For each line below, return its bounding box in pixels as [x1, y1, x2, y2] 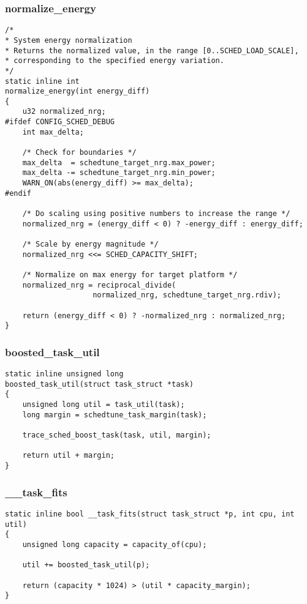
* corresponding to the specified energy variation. [5, 56, 224, 65]
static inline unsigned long [5, 370, 124, 379]
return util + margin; [22, 451, 115, 460]
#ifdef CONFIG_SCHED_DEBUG [5, 117, 115, 127]
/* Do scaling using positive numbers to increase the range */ [22, 209, 290, 218]
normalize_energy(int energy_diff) [5, 87, 150, 96]
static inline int [5, 76, 80, 86]
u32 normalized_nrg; [22, 107, 106, 116]
